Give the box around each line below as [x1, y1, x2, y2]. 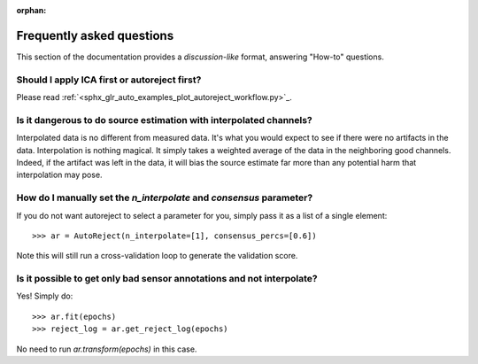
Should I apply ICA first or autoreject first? [16, 74, 202, 86]
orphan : [16, 5, 47, 15]
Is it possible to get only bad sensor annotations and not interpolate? [16, 273, 318, 285]
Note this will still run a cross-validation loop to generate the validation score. [16, 251, 298, 261]
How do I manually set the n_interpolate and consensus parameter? [16, 191, 313, 204]
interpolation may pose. [16, 169, 103, 181]
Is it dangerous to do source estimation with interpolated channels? [16, 113, 313, 126]
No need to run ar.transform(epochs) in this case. [16, 344, 197, 354]
